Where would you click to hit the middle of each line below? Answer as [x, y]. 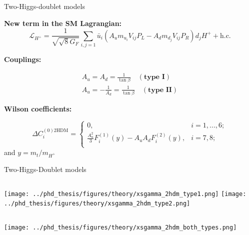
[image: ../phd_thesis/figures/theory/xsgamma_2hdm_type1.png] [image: [125, 194]
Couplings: [23, 59]
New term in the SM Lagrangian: [63, 23]
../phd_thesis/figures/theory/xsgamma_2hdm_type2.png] [97, 204]
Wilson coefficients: [38, 109]
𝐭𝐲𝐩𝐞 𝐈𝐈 [160, 90]
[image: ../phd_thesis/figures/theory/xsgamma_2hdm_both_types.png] [120, 227]
